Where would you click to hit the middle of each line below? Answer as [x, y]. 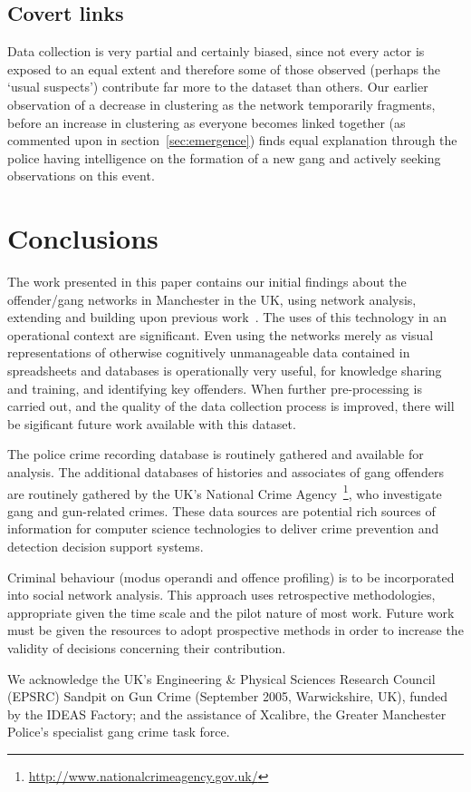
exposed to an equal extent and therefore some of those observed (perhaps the [224, 68]
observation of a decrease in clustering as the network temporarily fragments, [221, 104]
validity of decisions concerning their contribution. [147, 648]
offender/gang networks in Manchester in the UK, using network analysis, [212, 299]
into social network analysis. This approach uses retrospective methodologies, [221, 595]
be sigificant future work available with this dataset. [152, 423]
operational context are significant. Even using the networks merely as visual [221, 334]
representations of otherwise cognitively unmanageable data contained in [209, 352]
